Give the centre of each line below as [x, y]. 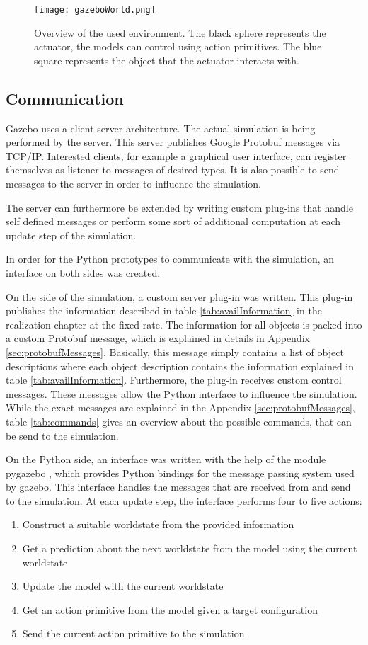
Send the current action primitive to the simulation [133, 633]
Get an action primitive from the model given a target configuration [170, 609]
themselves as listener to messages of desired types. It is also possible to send [173, 170]
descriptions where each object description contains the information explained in [180, 366]
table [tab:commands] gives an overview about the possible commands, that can [179, 421]
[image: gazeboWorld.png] [95, 10]
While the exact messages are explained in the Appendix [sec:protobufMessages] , [180, 407]
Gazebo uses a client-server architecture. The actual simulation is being [161, 128]
